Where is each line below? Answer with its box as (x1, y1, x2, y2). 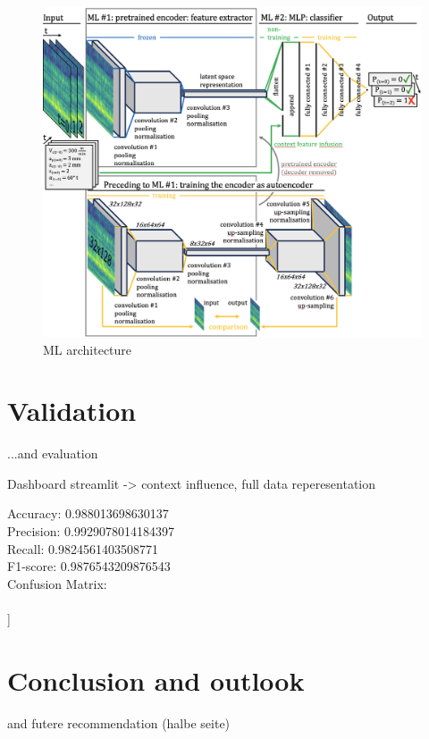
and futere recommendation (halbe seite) (7, 713, 231, 732)
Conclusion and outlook (7, 661, 305, 698)
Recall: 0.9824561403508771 (7, 539, 158, 558)
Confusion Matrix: (7, 574, 107, 592)
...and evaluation (7, 444, 98, 463)
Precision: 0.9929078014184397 (7, 522, 174, 541)
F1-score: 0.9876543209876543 (7, 557, 171, 575)
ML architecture (43, 340, 132, 358)
